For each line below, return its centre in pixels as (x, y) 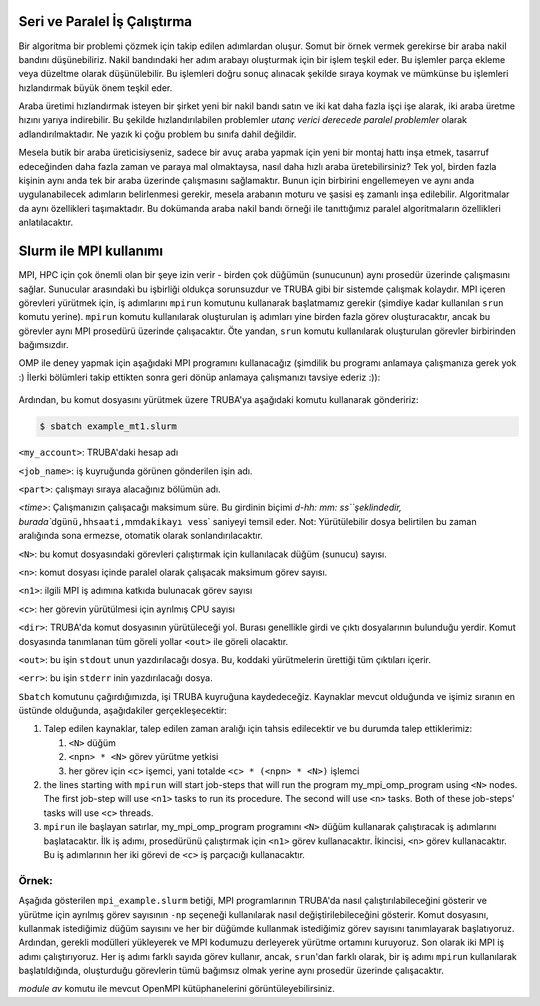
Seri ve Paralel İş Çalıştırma (105, 21)
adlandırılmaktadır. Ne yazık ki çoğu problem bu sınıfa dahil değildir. (157, 134)
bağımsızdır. (43, 345)
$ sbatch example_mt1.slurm (108, 426)
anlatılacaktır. (46, 222)
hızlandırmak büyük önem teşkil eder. (95, 87)
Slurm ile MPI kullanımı (91, 251)
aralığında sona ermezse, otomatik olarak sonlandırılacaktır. (141, 536)
